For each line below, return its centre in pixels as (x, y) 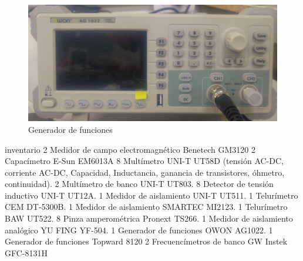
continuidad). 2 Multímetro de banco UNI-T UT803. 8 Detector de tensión (139, 184)
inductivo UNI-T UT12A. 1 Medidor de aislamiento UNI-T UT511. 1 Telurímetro (151, 195)
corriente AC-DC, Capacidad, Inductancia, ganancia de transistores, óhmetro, (145, 172)
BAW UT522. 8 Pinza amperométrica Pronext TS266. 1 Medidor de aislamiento (149, 218)
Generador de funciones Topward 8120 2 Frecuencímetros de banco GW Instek (146, 241)
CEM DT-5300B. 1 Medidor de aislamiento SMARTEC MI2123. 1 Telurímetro (146, 207)
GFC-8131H (26, 252)
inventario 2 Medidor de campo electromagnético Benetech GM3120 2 (130, 149)
